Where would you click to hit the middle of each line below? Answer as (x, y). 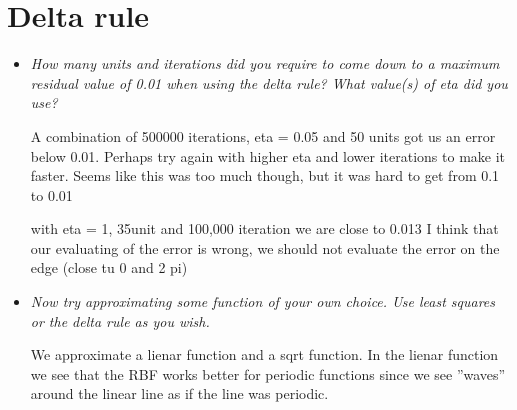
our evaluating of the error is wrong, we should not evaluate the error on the (265, 247)
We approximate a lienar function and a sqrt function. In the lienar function (264, 354)
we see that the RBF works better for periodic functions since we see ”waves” (268, 373)
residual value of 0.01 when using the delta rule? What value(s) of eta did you (269, 82)
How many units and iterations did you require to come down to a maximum (265, 63)
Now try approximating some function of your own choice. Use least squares (263, 301)
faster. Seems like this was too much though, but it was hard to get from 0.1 (265, 175)
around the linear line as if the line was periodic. (179, 393)
